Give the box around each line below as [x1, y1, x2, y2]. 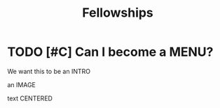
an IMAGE [7, 80, 36, 88]
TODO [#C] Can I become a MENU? [7, 44, 214, 60]
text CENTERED [7, 94, 53, 102]
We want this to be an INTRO [7, 67, 91, 75]
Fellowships [81, 5, 154, 21]
